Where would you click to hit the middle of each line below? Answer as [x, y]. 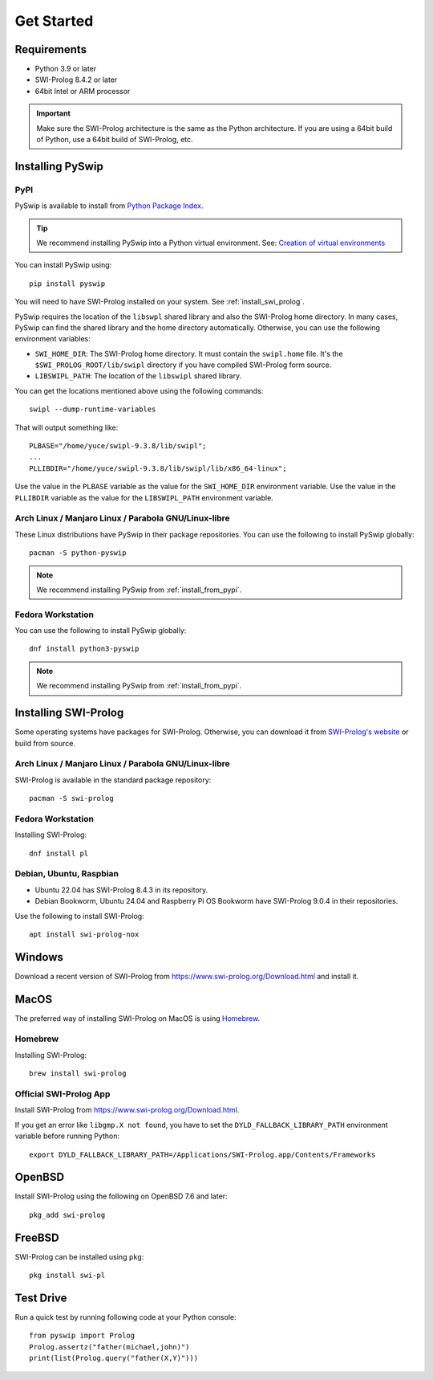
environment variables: [53, 339]
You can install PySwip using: [63, 265]
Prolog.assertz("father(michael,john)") [109, 1347]
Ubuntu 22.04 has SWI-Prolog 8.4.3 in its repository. [121, 890]
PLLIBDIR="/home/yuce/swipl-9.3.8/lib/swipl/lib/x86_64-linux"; [158, 468]
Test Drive [41, 1298]
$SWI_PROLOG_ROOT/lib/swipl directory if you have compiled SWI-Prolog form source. [183, 365]
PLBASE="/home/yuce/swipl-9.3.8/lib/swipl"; [118, 446]
